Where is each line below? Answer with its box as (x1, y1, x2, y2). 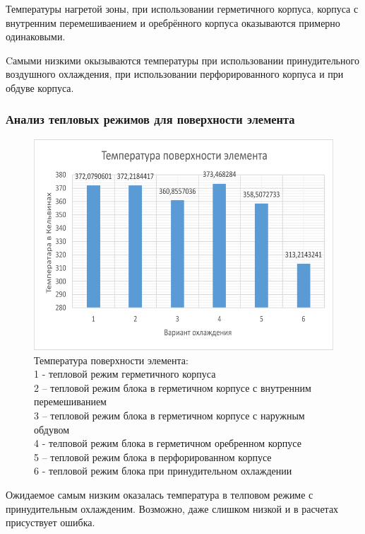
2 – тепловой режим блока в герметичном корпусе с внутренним (34, 380, 311, 395)
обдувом (34, 422, 70, 436)
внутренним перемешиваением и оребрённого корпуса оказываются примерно (6, 15, 340, 30)
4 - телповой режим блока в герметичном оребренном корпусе (34, 436, 301, 451)
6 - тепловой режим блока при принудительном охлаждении (34, 463, 292, 478)
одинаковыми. (6, 29, 66, 44)
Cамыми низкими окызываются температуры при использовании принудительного (6, 52, 359, 67)
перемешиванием (34, 394, 107, 409)
